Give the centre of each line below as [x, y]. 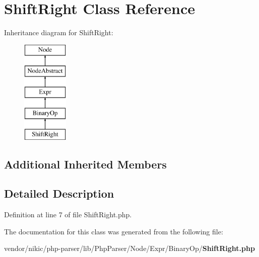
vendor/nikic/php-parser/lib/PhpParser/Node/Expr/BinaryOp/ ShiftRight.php [129, 248]
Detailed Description [59, 193]
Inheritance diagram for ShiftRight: [59, 32]
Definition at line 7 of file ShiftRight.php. [68, 215]
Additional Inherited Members [85, 164]
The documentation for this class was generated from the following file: [114, 231]
